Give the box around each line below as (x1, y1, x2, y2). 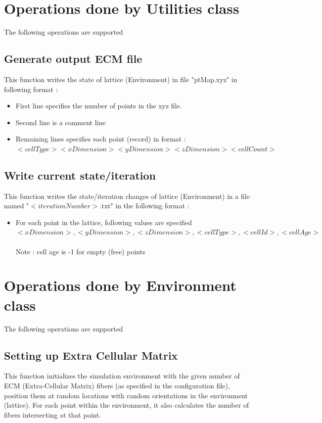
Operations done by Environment (4, 275, 237, 295)
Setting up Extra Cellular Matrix (4, 347, 178, 363)
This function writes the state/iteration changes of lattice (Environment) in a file (4, 190, 250, 201)
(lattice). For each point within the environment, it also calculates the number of (4, 400, 249, 410)
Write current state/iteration (4, 167, 156, 183)
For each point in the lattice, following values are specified (15, 217, 192, 227)
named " (4, 200, 29, 211)
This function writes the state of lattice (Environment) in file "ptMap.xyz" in (4, 74, 237, 84)
